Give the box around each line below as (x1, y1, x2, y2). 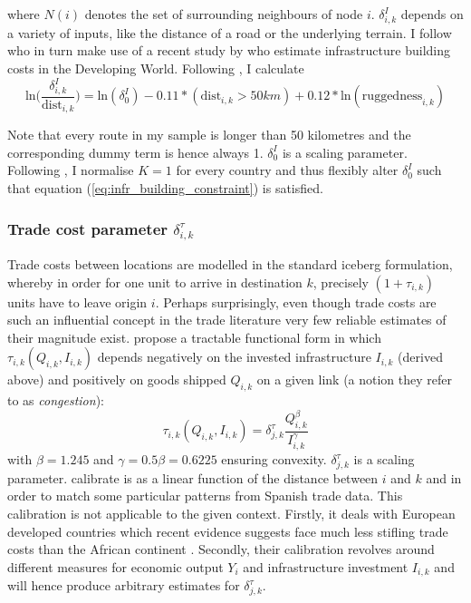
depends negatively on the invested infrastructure (97, 347, 371, 366)
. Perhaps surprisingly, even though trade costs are (155, 292, 437, 311)
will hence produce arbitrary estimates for (7, 576, 240, 595)
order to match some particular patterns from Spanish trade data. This (7, 486, 403, 505)
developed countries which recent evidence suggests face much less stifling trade (7, 521, 448, 540)
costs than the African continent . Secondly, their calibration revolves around (7, 540, 435, 559)
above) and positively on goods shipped (7, 370, 226, 389)
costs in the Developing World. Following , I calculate (7, 58, 304, 77)
